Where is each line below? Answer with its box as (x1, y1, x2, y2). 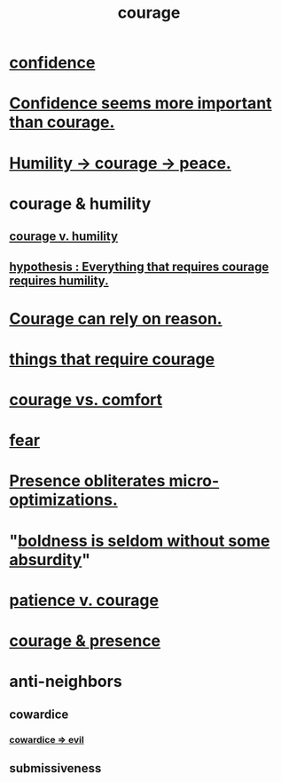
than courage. (9, 112, 115, 132)
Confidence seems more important (9, 93, 272, 114)
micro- (168, 471, 220, 491)
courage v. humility (9, 229, 118, 244)
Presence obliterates (9, 471, 166, 491)
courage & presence (9, 631, 161, 651)
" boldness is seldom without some (9, 531, 270, 551)
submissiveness (9, 761, 102, 776)
